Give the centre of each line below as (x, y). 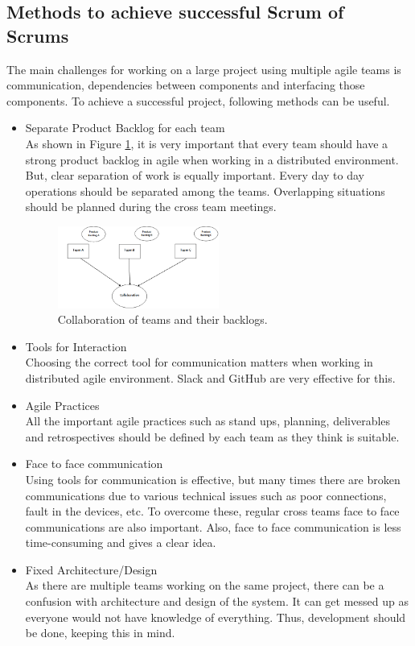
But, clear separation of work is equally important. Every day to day (195, 175)
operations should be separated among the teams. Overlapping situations (205, 190)
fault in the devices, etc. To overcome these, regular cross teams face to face (212, 511)
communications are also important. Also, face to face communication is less (213, 526)
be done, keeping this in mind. (100, 633)
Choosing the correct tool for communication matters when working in (199, 362)
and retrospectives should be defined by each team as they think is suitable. (212, 436)
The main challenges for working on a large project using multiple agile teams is (204, 69)
